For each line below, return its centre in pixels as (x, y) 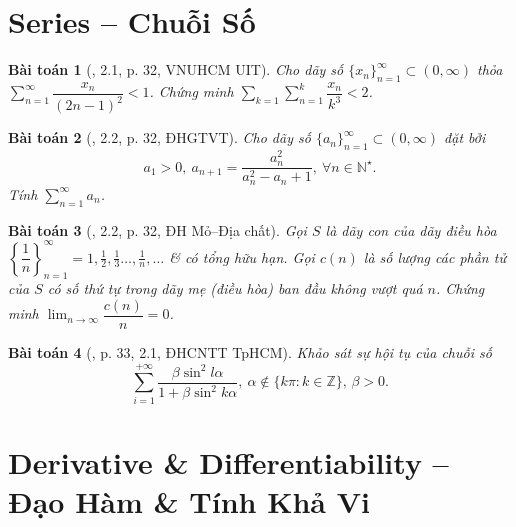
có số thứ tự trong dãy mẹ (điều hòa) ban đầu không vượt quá (235, 288)
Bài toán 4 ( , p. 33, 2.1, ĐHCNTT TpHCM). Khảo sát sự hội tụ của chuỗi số (250, 352)
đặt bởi (465, 137)
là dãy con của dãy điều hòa (411, 229)
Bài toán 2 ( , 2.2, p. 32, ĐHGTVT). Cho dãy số (159, 137)
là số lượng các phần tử (434, 256)
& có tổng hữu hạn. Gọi (242, 256)
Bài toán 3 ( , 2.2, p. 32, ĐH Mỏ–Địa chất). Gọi (157, 229)
